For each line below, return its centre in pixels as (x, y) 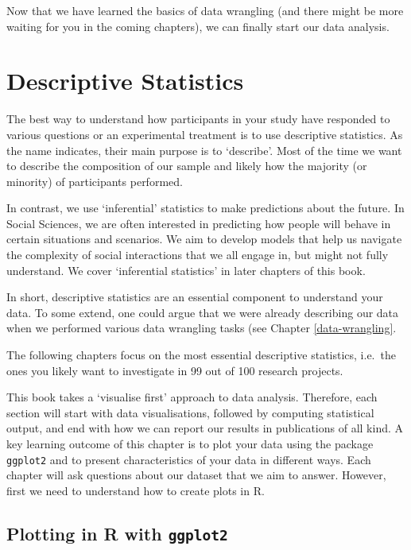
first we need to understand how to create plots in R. (136, 490)
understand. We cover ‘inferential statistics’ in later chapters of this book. (186, 270)
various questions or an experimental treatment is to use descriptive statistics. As (205, 134)
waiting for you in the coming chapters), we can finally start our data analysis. (198, 26)
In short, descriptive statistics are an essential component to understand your (195, 297)
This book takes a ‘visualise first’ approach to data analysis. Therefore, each (192, 397)
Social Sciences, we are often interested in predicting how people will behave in (199, 223)
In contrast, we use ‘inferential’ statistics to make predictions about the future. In (205, 208)
